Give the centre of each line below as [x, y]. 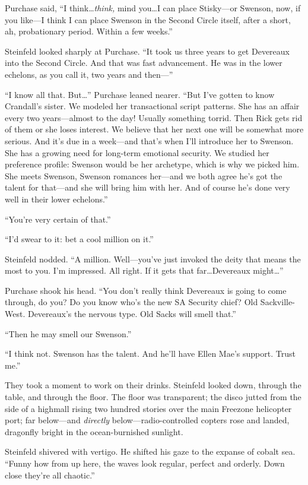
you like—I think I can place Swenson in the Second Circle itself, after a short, [148, 19]
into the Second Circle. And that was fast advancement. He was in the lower [144, 63]
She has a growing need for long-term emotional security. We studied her [137, 152]
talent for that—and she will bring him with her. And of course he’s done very [147, 187]
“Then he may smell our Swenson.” [68, 333]
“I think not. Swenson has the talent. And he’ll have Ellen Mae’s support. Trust [150, 354]
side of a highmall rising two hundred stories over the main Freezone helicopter [148, 408]
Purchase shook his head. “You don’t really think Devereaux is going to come [146, 290]
